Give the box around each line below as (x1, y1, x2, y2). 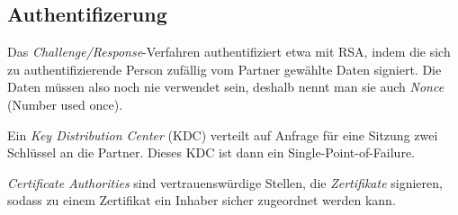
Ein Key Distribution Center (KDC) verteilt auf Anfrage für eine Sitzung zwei (7, 125, 438, 144)
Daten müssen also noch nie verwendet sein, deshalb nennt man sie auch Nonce (7, 77, 445, 96)
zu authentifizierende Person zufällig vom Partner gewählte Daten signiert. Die (7, 59, 442, 78)
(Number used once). (7, 94, 123, 113)
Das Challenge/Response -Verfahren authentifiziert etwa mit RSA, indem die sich (7, 42, 451, 61)
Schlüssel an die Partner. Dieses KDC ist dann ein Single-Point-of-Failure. (7, 143, 415, 162)
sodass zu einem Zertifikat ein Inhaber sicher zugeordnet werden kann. (7, 191, 396, 210)
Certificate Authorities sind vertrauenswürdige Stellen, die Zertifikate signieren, (7, 173, 443, 192)
